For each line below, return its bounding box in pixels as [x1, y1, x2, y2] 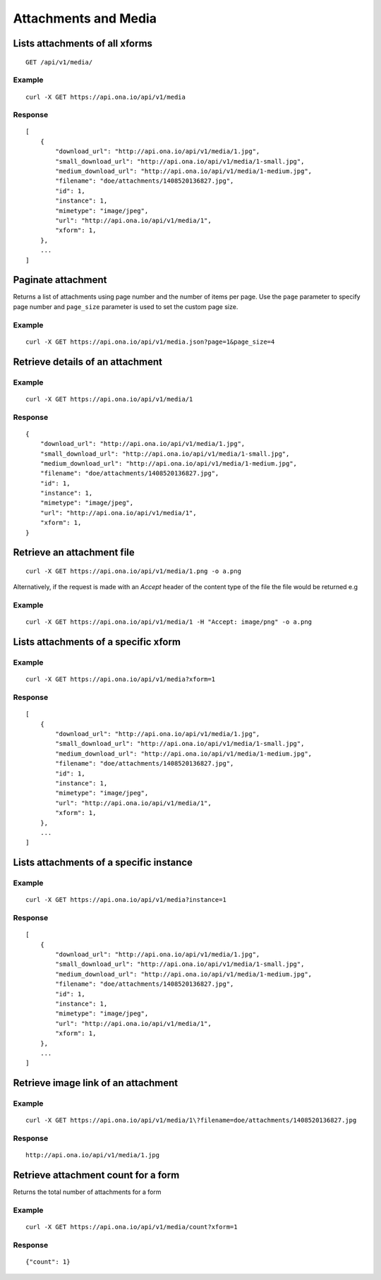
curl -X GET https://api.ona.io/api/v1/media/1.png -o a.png [25, 567, 241, 575]
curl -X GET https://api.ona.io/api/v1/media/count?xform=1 [25, 1223, 238, 1231]
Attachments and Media [13, 11, 157, 26]
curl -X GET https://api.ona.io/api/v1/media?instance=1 [25, 896, 227, 904]
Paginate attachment [13, 274, 107, 286]
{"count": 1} [25, 1258, 71, 1266]
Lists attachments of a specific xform [13, 636, 181, 648]
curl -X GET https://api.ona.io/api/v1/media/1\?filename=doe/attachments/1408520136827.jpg [25, 1116, 357, 1125]
